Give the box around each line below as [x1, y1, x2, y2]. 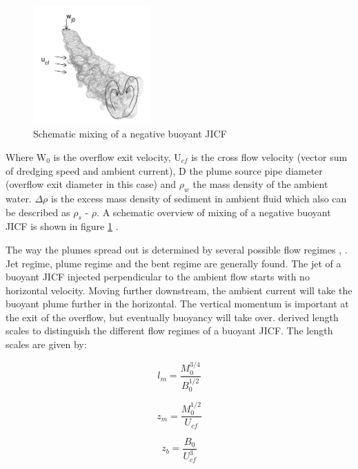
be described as [6, 204, 70, 219]
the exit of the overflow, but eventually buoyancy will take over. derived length [6, 309, 339, 324]
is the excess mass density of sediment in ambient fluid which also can [51, 191, 347, 205]
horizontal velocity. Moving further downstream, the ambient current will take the [6, 283, 352, 297]
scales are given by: [6, 337, 87, 352]
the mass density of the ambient [192, 177, 328, 191]
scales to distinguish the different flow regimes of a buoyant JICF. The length [6, 323, 333, 338]
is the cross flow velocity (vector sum [191, 149, 348, 164]
